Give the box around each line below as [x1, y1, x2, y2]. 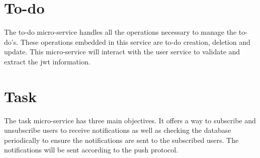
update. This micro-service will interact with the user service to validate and [4, 46, 240, 57]
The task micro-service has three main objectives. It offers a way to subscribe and [4, 115, 256, 125]
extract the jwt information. [4, 56, 91, 66]
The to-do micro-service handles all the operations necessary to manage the [4, 27, 237, 37]
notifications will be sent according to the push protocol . [4, 144, 179, 155]
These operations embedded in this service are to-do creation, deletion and [20, 36, 250, 47]
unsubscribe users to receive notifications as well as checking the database [4, 125, 231, 135]
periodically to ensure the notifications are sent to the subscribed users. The [4, 134, 239, 145]
